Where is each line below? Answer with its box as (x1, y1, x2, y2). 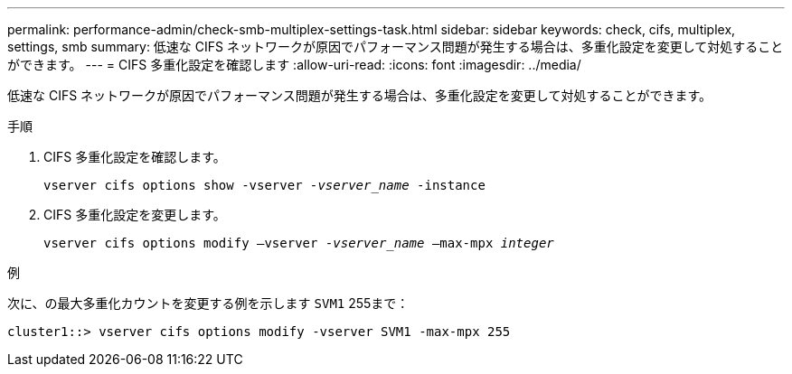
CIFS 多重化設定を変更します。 (43, 207, 226, 222)
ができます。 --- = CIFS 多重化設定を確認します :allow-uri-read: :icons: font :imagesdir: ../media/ (7, 57, 581, 72)
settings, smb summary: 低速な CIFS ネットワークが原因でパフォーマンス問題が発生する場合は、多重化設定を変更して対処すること (7, 39, 784, 54)
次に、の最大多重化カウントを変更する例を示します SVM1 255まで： (7, 295, 410, 311)
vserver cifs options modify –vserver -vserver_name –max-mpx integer (43, 236, 554, 250)
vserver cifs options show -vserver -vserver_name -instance (43, 178, 486, 192)
